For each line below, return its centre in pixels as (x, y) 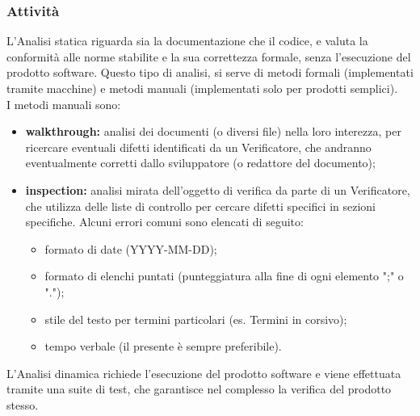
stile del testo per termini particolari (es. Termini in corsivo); (196, 319)
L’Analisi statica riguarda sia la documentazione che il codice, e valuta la (187, 41)
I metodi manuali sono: (64, 104)
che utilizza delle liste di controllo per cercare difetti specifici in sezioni (200, 206)
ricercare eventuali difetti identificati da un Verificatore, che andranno (198, 147)
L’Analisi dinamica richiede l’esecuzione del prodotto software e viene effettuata (204, 373)
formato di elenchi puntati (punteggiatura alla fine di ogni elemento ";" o (224, 276)
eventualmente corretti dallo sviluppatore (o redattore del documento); (200, 163)
